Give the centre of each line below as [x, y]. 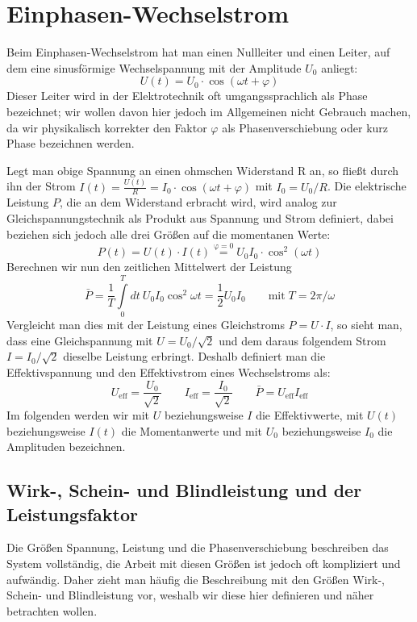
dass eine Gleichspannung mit [80, 340]
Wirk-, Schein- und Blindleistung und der [184, 490]
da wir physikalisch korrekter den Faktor [107, 127]
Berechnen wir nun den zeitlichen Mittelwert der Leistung [149, 267]
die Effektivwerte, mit [310, 414]
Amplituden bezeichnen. [66, 447]
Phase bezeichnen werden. [71, 143]
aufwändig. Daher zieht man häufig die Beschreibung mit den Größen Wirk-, [196, 579]
